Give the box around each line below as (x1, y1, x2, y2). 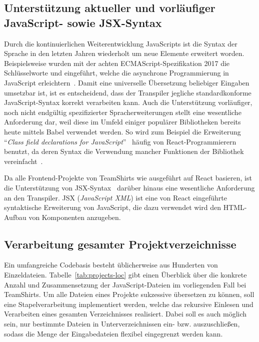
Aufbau (4, 211, 26, 222)
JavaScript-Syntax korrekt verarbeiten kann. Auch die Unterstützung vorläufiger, (4, 97, 252, 107)
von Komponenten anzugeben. (28, 211, 121, 222)
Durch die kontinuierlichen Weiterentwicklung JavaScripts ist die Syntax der (4, 38, 237, 48)
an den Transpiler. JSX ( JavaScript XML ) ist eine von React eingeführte (4, 192, 227, 202)
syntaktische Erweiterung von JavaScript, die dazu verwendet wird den (4, 202, 221, 212)
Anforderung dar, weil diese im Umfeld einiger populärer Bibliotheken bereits (4, 116, 241, 127)
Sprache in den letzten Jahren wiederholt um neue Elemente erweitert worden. (4, 48, 244, 58)
